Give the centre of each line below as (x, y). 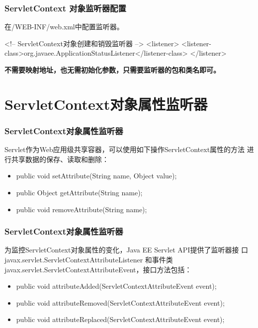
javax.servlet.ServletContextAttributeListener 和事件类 (89, 259)
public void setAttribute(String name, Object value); (96, 176)
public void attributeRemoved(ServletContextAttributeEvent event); (120, 302)
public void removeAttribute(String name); (82, 209)
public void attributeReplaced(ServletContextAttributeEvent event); (120, 319)
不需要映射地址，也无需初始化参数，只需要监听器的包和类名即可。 (112, 70)
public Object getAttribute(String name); (79, 192)
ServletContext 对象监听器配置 (65, 8)
